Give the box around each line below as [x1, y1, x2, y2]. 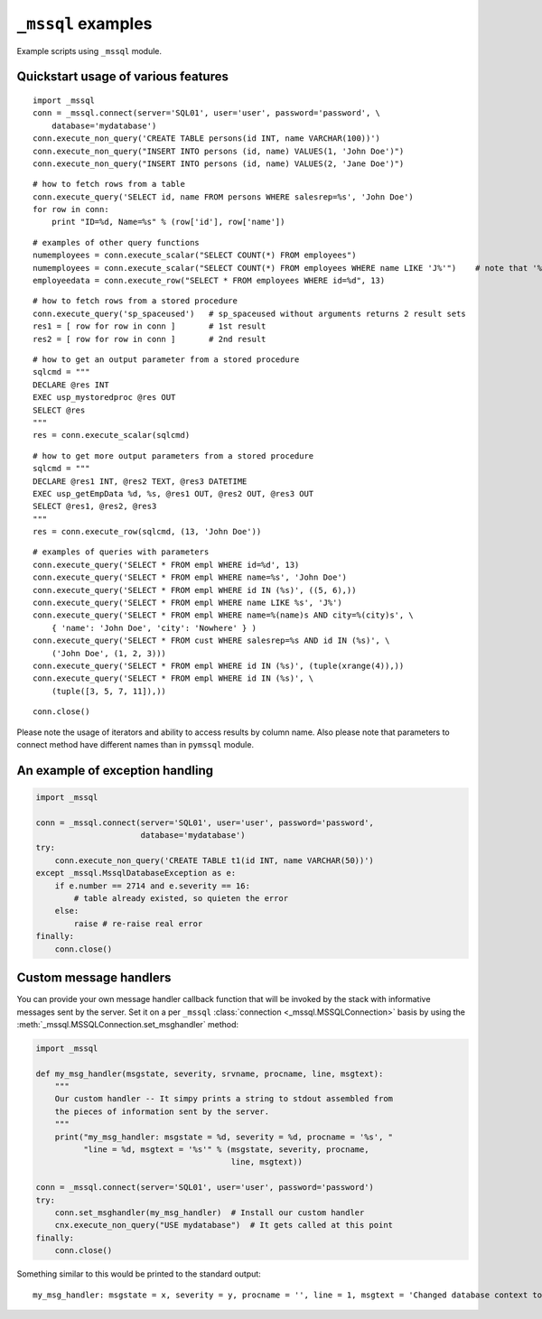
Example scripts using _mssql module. [16, 45, 163, 56]
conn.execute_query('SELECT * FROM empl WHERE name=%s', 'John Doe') [33, 572, 348, 582]
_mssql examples [16, 14, 153, 33]
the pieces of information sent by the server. [54, 1106, 270, 1117]
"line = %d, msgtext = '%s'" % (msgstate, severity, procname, [82, 1145, 369, 1155]
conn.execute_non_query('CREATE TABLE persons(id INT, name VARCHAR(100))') [33, 134, 381, 144]
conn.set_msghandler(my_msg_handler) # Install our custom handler [54, 1207, 365, 1218]
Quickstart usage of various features [16, 69, 229, 85]
